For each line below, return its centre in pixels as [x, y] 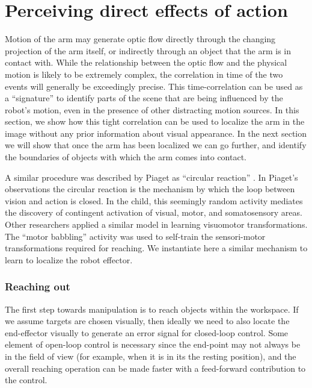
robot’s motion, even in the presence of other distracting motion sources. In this [152, 109]
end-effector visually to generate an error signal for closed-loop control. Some [147, 332]
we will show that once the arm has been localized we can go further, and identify [156, 145]
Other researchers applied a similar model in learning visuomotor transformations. [156, 224]
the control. [26, 380]
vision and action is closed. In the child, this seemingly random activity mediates [154, 200]
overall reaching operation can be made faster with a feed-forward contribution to [155, 368]
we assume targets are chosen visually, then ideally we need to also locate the [147, 321]
